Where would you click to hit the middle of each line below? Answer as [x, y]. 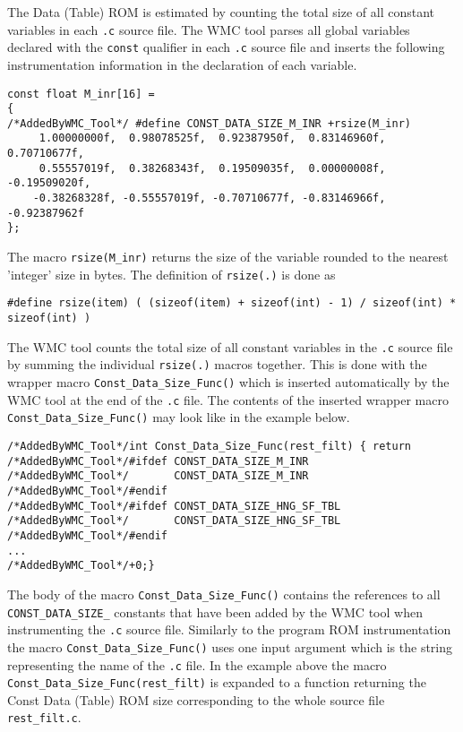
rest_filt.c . [44, 717]
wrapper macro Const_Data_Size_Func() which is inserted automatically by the [228, 382]
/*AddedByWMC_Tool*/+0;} [81, 566]
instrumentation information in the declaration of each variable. [182, 64]
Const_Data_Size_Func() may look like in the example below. [179, 417]
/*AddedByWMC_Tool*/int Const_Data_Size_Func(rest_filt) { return [210, 446]
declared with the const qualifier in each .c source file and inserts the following [226, 47]
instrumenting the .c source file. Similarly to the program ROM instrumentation [229, 629]
